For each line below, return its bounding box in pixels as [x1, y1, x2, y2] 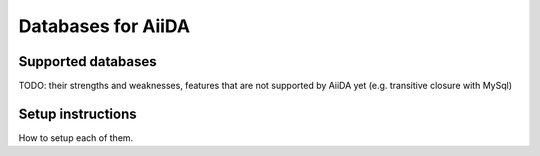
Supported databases [18, 53, 157, 70]
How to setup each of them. [18, 131, 134, 144]
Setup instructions [18, 105, 137, 122]
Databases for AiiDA [18, 15, 190, 37]
